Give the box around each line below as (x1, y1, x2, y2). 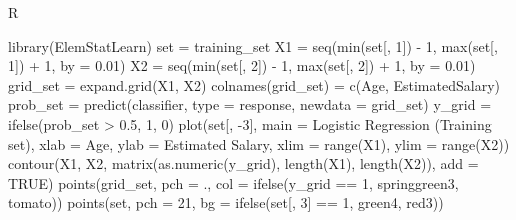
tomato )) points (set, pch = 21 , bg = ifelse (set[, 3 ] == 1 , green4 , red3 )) (8, 192, 444, 213)
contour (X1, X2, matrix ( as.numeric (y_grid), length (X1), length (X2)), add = (8, 153, 479, 174)
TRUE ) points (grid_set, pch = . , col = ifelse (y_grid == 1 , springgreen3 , (8, 172, 459, 193)
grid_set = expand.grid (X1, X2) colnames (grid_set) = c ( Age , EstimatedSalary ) (8, 74, 500, 95)
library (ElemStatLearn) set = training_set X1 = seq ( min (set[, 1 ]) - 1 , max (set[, (8, 35, 498, 56)
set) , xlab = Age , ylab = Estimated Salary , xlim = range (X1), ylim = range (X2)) (8, 133, 510, 154)
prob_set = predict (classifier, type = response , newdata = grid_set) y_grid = (8, 94, 492, 115)
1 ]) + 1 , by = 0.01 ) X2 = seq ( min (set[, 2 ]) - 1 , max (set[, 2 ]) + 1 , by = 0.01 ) (8, 55, 476, 76)
